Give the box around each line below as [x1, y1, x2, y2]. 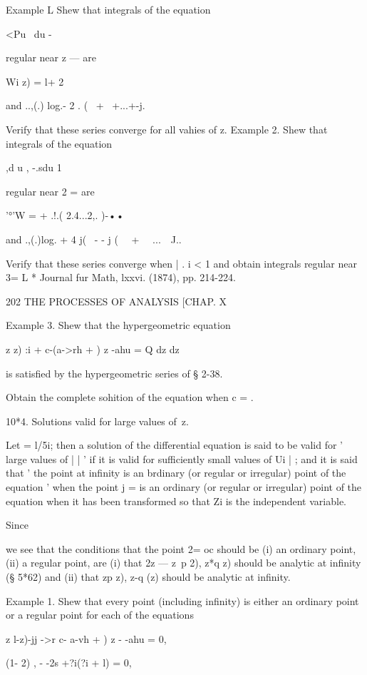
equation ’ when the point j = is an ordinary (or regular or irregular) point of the [6, 479, 362, 494]
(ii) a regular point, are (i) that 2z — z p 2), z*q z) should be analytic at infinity [6, 555, 361, 570]
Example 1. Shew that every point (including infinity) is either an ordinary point [6, 593, 359, 608]
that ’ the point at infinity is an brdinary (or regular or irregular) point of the [6, 465, 346, 480]
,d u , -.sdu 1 [6, 160, 62, 175]
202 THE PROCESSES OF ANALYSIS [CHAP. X [6, 293, 227, 308]
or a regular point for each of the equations [6, 607, 194, 622]
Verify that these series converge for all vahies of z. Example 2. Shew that [6, 121, 328, 136]
